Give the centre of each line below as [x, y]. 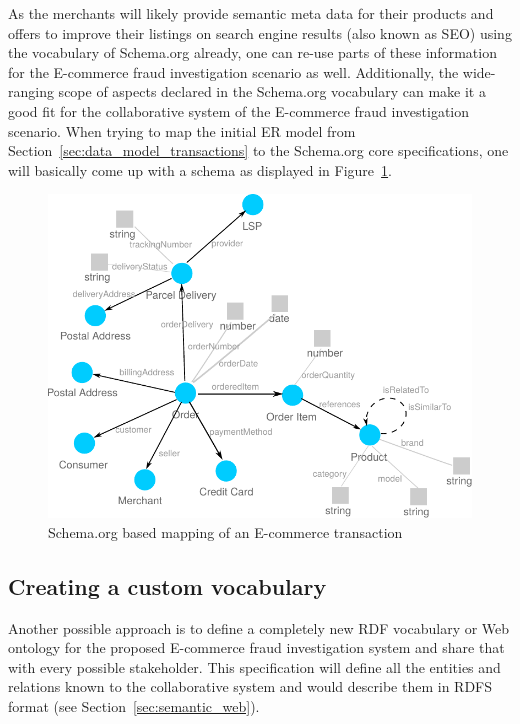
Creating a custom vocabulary [167, 585]
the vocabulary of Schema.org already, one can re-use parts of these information [252, 52]
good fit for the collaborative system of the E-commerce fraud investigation [239, 110]
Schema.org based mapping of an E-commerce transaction [225, 531]
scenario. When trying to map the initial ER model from [182, 130]
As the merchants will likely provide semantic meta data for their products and [251, 13]
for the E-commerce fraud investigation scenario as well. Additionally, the [233, 71]
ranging [31, 91]
